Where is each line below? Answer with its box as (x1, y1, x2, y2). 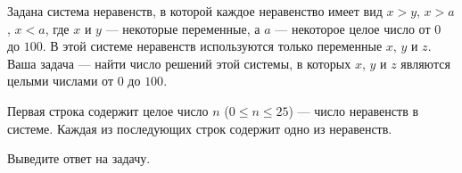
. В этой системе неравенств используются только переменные (42, 37, 383, 55)
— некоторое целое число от (275, 19, 431, 37)
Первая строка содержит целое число (7, 101, 209, 119)
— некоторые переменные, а (105, 19, 260, 37)
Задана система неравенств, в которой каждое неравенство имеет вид (7, 2, 383, 20)
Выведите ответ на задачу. (7, 149, 151, 168)
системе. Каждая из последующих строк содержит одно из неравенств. (7, 119, 392, 137)
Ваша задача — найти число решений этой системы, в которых (7, 54, 351, 72)
